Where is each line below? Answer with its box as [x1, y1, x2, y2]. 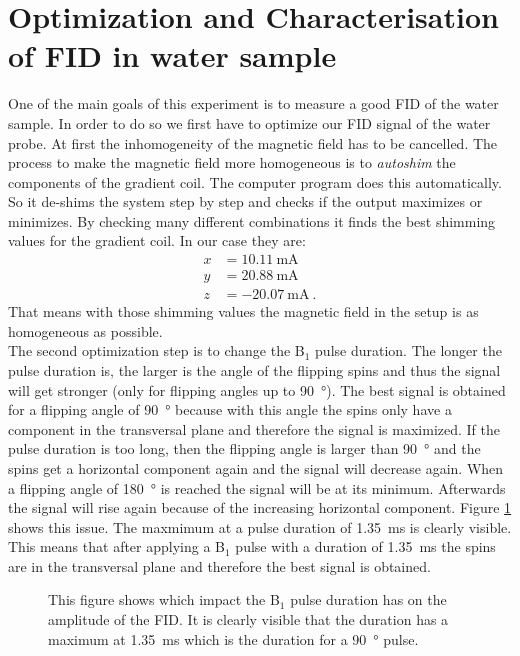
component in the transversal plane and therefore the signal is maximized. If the [8, 418, 501, 439]
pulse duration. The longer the [315, 340, 502, 361]
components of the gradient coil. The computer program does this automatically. [8, 171, 502, 192]
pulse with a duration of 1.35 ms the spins [235, 536, 496, 557]
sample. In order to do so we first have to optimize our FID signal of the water [8, 112, 491, 133]
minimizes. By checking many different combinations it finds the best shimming [8, 210, 496, 231]
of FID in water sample [8, 35, 337, 76]
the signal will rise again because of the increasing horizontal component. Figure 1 [8, 497, 512, 518]
